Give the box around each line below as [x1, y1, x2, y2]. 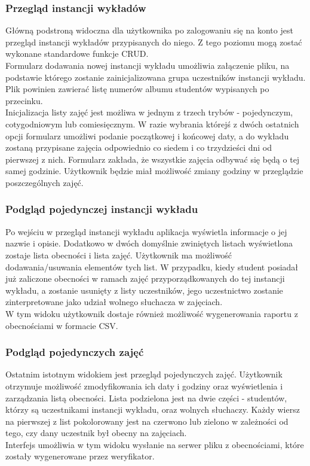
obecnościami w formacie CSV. [5, 319, 118, 331]
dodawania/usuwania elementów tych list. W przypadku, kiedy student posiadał [5, 260, 299, 273]
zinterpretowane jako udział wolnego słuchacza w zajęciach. [5, 296, 223, 308]
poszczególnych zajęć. [5, 176, 84, 188]
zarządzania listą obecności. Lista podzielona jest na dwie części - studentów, [5, 391, 287, 404]
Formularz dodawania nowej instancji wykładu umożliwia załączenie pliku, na [5, 59, 290, 71]
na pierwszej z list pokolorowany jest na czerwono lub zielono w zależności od [5, 415, 288, 427]
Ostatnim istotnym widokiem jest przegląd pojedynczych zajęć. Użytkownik [5, 368, 283, 380]
